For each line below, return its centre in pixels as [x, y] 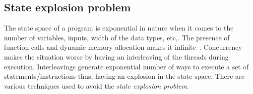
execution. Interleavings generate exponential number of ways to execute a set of [126, 66]
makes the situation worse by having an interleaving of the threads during [116, 56]
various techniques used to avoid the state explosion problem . [96, 85]
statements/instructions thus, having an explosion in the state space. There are [124, 76]
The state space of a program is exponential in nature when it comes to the [119, 28]
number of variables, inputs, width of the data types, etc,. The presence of [117, 37]
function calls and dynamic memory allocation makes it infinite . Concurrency [123, 47]
